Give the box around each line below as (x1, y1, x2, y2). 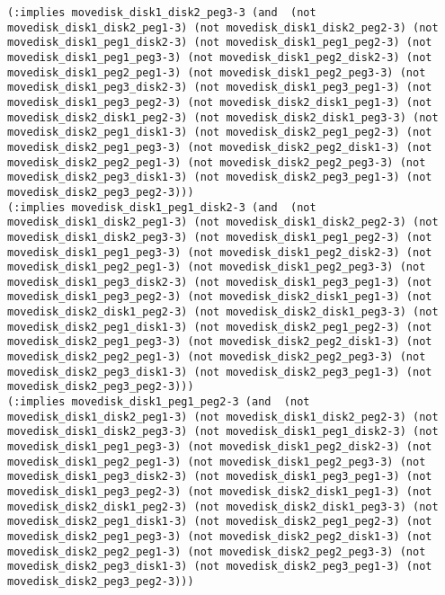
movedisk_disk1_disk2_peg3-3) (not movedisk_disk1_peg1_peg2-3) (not (7, 230, 432, 244)
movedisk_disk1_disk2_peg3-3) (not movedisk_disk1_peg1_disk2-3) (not (7, 425, 439, 439)
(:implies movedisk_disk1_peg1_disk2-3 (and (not (7, 200, 316, 214)
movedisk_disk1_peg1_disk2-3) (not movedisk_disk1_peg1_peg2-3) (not (7, 36, 432, 49)
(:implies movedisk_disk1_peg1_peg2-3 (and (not (7, 395, 310, 409)
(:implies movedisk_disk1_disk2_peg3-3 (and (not (7, 6, 316, 19)
